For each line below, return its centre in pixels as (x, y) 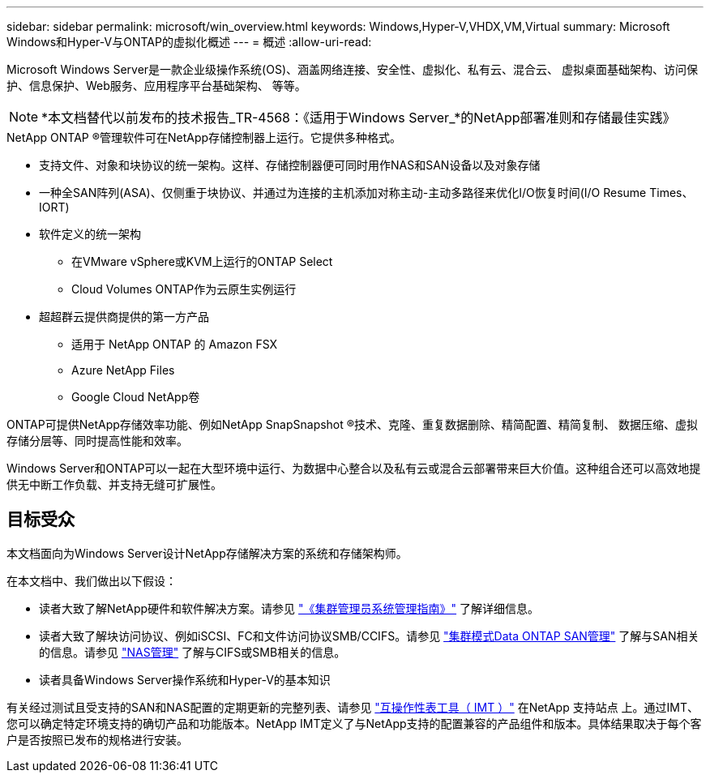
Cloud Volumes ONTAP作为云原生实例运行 (184, 289)
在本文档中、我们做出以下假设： (92, 580)
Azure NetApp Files (123, 370)
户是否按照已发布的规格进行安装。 (97, 739)
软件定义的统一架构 (90, 234)
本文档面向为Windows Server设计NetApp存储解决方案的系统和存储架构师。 (207, 553)
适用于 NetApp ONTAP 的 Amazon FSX (175, 344)
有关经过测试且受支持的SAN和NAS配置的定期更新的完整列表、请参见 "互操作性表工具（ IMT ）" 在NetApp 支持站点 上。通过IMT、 (353, 707)
